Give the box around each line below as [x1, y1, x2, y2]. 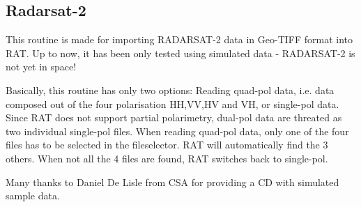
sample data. [6, 188, 60, 203]
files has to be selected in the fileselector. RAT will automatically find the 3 [6, 137, 328, 152]
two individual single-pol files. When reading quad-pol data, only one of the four [6, 123, 349, 138]
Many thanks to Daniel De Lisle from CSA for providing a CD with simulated [6, 174, 339, 189]
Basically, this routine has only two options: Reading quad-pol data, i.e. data [6, 82, 335, 97]
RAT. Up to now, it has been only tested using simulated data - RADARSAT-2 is [6, 45, 355, 60]
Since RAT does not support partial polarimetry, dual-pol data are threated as [6, 110, 342, 125]
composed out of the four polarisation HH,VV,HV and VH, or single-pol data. [6, 96, 339, 111]
